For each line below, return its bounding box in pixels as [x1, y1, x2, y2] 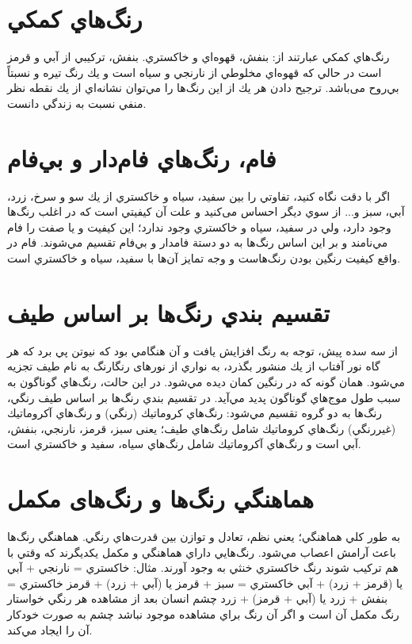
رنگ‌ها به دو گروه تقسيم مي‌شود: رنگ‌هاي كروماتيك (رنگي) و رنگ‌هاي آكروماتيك [7, 404, 383, 421]
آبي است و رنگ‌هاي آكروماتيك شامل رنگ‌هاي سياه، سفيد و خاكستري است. [7, 435, 361, 452]
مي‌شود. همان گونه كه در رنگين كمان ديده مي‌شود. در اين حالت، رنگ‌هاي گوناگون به [7, 373, 405, 389]
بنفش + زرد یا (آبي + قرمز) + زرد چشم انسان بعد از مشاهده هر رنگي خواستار [7, 590, 388, 607]
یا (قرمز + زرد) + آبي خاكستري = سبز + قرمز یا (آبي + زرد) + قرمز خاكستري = [7, 574, 403, 591]
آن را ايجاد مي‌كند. [7, 621, 93, 638]
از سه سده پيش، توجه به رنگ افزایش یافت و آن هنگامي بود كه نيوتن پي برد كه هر [7, 342, 398, 358]
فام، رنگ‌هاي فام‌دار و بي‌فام [7, 141, 277, 174]
